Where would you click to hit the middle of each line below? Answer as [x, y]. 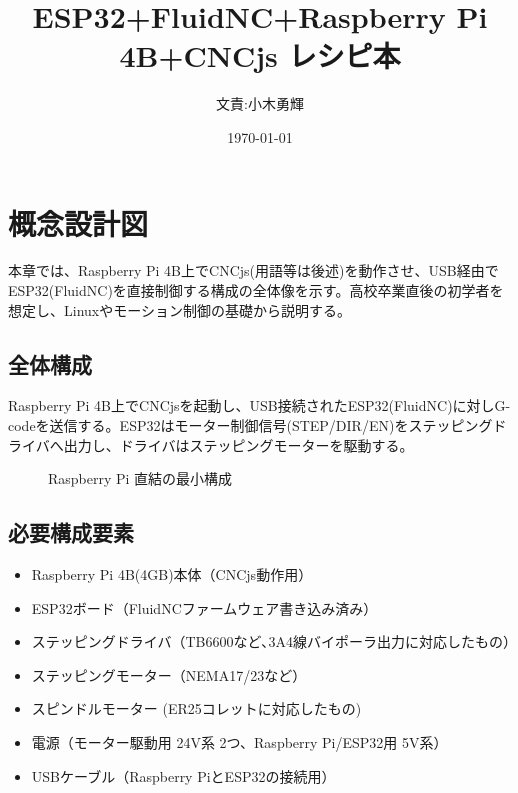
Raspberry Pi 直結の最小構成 [140, 478]
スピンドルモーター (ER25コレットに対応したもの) [196, 708]
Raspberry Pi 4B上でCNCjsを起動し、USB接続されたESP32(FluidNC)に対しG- [259, 405]
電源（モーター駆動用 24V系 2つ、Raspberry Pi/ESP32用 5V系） [239, 741]
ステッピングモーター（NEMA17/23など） [169, 674]
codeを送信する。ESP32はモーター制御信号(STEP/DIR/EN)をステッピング [250, 425]
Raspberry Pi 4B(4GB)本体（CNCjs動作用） [172, 574]
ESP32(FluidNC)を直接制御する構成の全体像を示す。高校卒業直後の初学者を [256, 290]
